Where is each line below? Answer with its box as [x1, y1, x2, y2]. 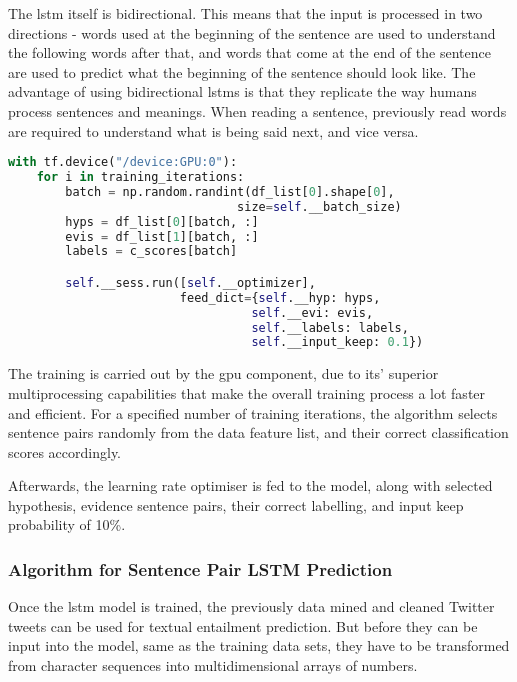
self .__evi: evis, [251, 305, 374, 320]
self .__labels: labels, [251, 320, 409, 335]
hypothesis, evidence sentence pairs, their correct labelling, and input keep [8, 494, 464, 515]
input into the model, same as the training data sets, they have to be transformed [8, 635, 510, 656]
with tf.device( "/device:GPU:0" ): [8, 155, 238, 170]
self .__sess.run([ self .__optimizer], [65, 275, 316, 290]
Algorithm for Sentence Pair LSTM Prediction [8, 556, 393, 581]
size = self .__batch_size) [237, 199, 402, 214]
